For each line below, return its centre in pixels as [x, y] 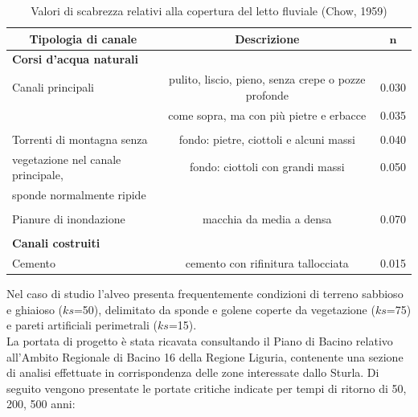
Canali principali [53, 87]
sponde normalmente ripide [79, 195]
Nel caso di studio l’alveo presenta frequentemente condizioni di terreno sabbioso [205, 294]
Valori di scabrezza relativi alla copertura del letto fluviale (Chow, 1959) [209, 10]
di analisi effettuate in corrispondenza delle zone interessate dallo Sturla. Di [193, 372]
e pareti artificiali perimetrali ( [82, 325]
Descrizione [267, 38]
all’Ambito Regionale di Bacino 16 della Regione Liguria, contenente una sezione [205, 356]
